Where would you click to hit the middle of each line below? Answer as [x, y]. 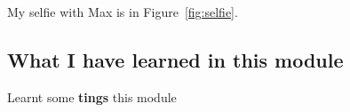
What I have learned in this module [175, 59]
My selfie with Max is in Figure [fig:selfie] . [123, 12]
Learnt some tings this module [92, 96]
